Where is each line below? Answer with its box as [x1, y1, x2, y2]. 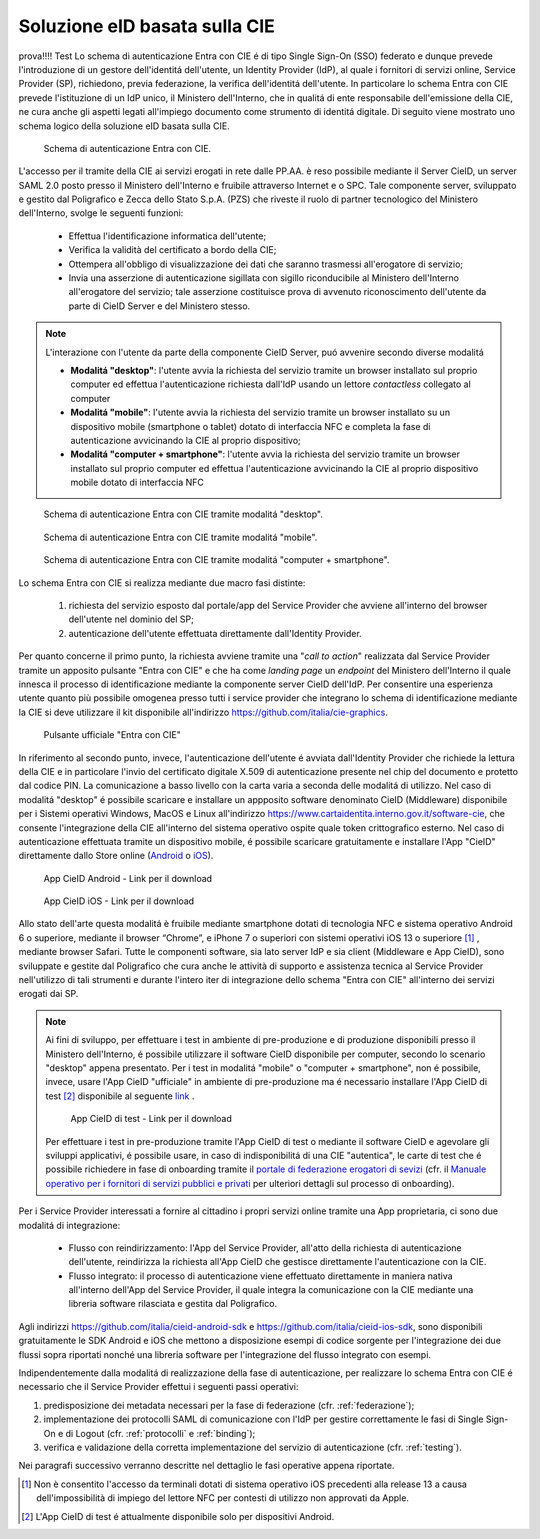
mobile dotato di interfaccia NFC [70, 476, 205, 489]
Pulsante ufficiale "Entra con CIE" [43, 729, 182, 741]
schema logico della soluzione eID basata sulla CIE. [18, 120, 230, 132]
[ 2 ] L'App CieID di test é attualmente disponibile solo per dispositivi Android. [21, 1510, 335, 1522]
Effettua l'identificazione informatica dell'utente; [68, 230, 267, 242]
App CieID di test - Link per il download [70, 1113, 232, 1125]
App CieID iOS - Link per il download [43, 895, 195, 907]
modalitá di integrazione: [18, 1219, 121, 1231]
